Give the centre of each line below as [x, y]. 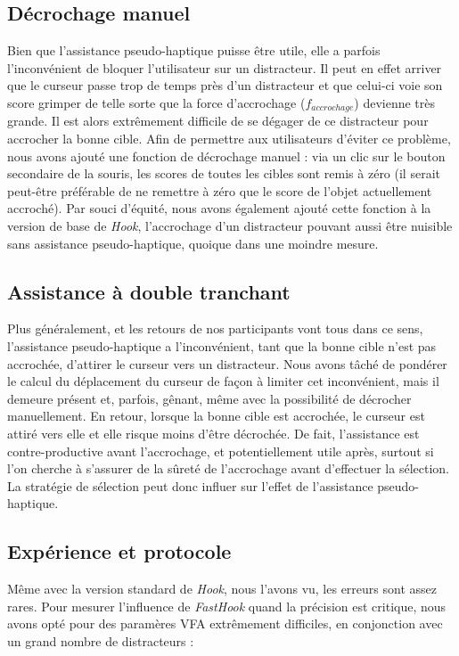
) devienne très [395, 102]
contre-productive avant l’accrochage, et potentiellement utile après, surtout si [221, 451]
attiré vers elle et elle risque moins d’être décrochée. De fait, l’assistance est [213, 433]
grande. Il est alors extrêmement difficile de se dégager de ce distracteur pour [218, 121]
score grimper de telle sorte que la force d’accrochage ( [156, 102]
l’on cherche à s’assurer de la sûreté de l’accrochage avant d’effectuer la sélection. [228, 468]
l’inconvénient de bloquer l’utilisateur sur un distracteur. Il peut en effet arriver [225, 67]
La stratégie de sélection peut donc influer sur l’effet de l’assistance [190, 485]
